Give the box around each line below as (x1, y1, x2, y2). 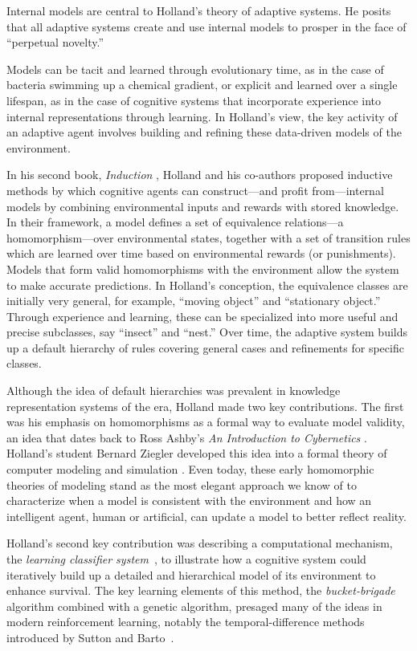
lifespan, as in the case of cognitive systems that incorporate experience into (6, 92, 382, 108)
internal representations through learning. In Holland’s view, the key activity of (6, 108, 398, 124)
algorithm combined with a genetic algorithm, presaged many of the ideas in (6, 597, 382, 614)
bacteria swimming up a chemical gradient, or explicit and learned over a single (6, 76, 398, 93)
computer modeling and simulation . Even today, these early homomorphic (6, 461, 374, 478)
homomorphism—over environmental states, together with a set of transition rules (6, 229, 411, 246)
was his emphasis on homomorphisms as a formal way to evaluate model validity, (6, 413, 405, 430)
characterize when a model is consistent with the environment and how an (6, 492, 372, 509)
